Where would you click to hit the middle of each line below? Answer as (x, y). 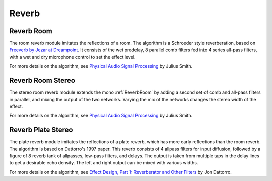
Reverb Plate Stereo (41, 130)
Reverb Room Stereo (42, 80)
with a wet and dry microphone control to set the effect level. (73, 57)
